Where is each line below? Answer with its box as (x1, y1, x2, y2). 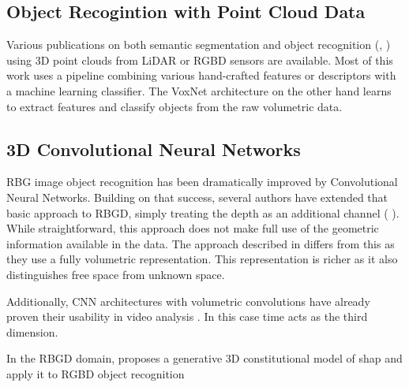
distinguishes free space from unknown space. (6, 266, 225, 282)
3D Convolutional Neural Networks (6, 136, 301, 161)
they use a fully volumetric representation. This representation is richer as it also (6, 251, 398, 267)
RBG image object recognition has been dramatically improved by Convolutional (6, 173, 398, 190)
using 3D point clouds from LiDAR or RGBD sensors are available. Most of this (6, 51, 393, 68)
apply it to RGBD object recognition (6, 365, 185, 381)
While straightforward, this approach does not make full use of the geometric (6, 220, 379, 236)
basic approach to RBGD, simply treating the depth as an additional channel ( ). (6, 204, 400, 221)
